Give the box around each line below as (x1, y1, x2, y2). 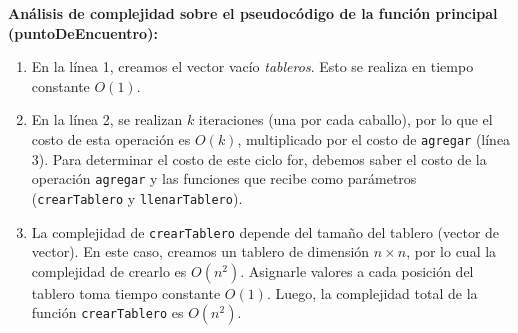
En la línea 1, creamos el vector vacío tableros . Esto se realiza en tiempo (31, 56, 474, 77)
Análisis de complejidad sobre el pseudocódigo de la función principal (8, 3, 498, 23)
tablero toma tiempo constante (31, 282, 221, 303)
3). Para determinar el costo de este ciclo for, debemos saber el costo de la (31, 148, 487, 169)
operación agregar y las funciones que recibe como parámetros (31, 168, 417, 189)
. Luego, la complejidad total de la (266, 282, 478, 303)
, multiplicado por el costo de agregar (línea (237, 128, 511, 149)
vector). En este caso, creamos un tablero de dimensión (31, 241, 370, 262)
